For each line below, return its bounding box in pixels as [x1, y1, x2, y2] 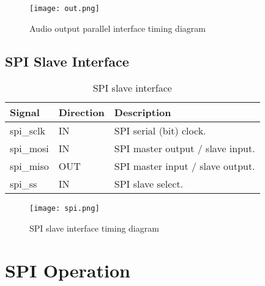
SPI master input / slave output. [114, 159, 255, 174]
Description [114, 105, 171, 120]
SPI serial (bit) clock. [114, 123, 206, 138]
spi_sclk [10, 123, 45, 138]
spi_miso [10, 159, 49, 174]
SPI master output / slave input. [114, 141, 255, 156]
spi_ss [10, 177, 37, 191]
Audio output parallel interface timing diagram [29, 21, 206, 34]
